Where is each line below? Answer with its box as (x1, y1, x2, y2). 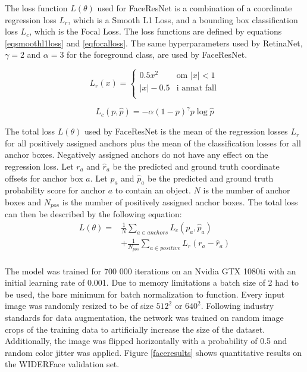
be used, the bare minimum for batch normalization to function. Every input (5, 287, 285, 300)
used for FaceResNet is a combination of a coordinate (97, 2, 292, 14)
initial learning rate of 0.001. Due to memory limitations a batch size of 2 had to (5, 276, 299, 289)
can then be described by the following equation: (5, 208, 182, 220)
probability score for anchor (5, 184, 106, 196)
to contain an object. (115, 184, 191, 196)
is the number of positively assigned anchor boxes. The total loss (62, 195, 298, 208)
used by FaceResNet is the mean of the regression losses (84, 125, 288, 137)
